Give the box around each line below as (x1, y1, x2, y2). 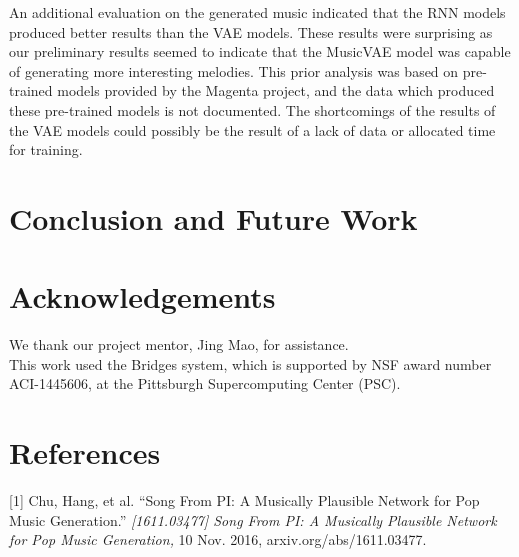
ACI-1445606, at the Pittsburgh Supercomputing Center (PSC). (9, 373, 401, 394)
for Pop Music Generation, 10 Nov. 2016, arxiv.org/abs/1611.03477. (9, 529, 427, 550)
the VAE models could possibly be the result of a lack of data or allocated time (9, 119, 496, 140)
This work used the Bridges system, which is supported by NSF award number (9, 353, 492, 374)
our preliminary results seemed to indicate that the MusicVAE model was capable (9, 41, 511, 62)
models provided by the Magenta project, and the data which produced (57, 80, 495, 101)
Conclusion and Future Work (9, 197, 418, 238)
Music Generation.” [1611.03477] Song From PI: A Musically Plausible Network (9, 509, 497, 530)
